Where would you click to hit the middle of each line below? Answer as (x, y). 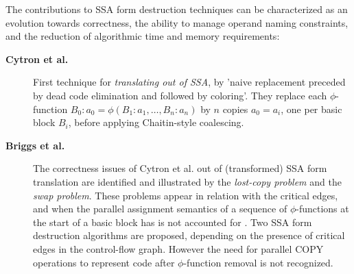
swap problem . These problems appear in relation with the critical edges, (186, 195)
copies (235, 109)
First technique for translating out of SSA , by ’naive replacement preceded (189, 82)
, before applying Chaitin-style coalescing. (156, 122)
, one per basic (311, 109)
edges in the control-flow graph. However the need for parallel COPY (178, 248)
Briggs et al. (35, 145)
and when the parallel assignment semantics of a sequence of (160, 209)
